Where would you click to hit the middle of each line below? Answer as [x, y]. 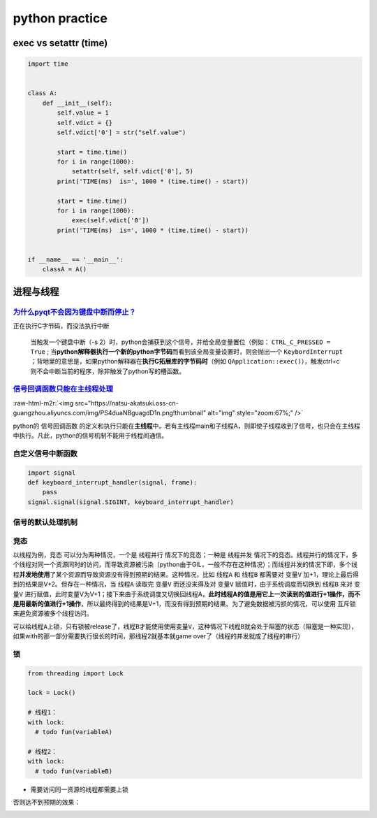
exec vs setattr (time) [60, 43]
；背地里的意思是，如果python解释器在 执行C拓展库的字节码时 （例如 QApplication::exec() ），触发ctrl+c [185, 361]
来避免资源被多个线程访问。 [53, 613]
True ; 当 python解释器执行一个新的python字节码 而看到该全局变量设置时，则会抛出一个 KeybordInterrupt [187, 351]
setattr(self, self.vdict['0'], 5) [132, 172]
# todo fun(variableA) [74, 732]
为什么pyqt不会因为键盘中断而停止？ [74, 312]
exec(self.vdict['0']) [110, 221]
